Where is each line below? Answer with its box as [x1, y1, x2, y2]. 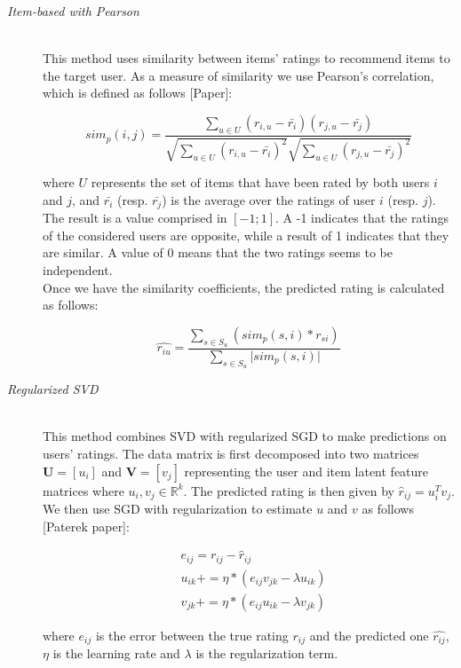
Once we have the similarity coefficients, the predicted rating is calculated [43, 278, 445, 296]
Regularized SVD [7, 380, 99, 398]
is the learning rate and [52, 644, 180, 663]
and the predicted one [309, 626, 429, 645]
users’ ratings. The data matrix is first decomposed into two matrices [43, 444, 419, 463]
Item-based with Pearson [7, 2, 139, 20]
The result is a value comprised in [43, 208, 227, 227]
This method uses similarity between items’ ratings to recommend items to [43, 49, 450, 67]
